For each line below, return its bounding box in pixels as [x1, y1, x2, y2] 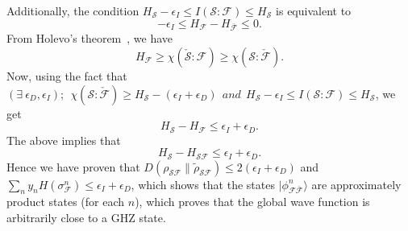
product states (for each [6, 193, 125, 210]
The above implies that [6, 131, 121, 148]
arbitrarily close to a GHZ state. [6, 209, 166, 226]
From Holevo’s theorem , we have [6, 30, 173, 47]
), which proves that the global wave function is [135, 193, 370, 210]
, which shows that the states [131, 175, 275, 192]
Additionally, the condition [6, 2, 139, 19]
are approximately [311, 175, 402, 192]
